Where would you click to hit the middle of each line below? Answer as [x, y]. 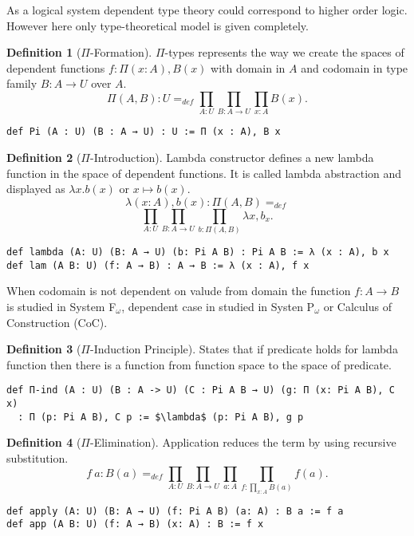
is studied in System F [61, 306]
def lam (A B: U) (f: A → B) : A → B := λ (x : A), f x [158, 265]
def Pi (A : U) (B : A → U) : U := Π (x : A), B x [144, 132]
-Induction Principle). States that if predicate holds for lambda [244, 349]
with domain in [248, 67]
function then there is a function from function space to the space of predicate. [199, 364]
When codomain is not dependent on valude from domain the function [179, 291]
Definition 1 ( [44, 52]
